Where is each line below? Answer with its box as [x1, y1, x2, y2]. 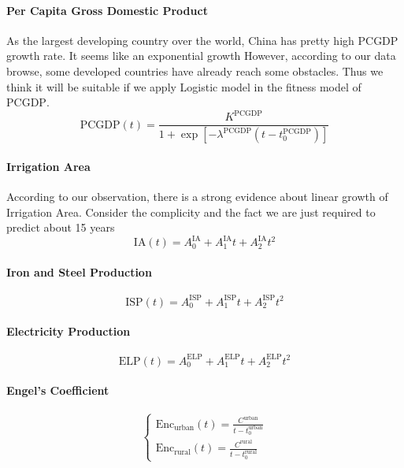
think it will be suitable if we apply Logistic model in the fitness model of [6, 78, 361, 95]
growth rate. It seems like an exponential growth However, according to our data [6, 47, 396, 64]
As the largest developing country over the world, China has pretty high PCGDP [6, 32, 398, 48]
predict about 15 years [6, 219, 115, 236]
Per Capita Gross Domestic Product [6, 2, 208, 18]
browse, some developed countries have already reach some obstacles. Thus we [6, 62, 384, 79]
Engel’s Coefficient [6, 382, 109, 399]
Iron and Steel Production [6, 263, 152, 280]
